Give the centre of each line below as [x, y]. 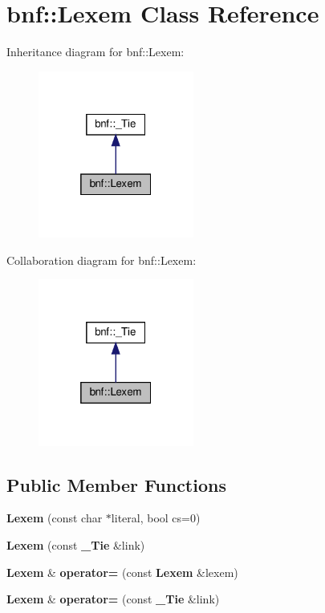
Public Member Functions [116, 484]
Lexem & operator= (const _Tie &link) [113, 599]
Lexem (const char [55, 518]
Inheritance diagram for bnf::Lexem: [95, 52]
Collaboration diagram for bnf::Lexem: [102, 260]
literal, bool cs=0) [156, 518]
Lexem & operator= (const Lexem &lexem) [122, 572]
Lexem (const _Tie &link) [76, 545]
